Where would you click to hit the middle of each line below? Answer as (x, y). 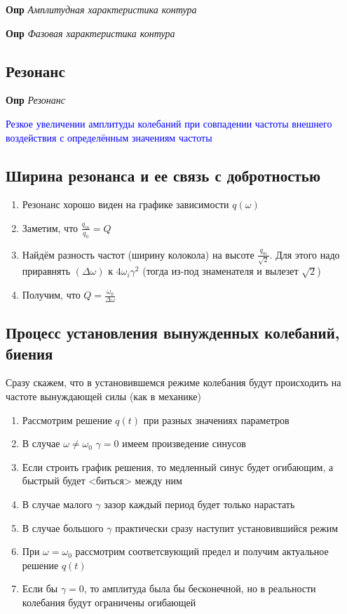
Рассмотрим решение (67, 419)
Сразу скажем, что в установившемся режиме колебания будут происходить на (173, 382)
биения (29, 353)
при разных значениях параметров (216, 419)
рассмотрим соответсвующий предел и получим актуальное (202, 551)
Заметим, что (50, 227)
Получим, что (51, 295)
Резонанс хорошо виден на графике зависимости (125, 204)
